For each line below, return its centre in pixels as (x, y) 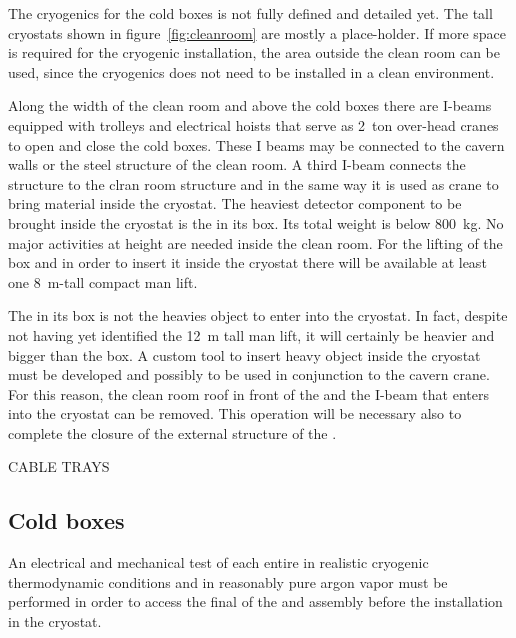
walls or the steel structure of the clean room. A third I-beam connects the (237, 164)
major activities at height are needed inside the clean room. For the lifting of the (255, 242)
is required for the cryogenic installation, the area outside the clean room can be (254, 52)
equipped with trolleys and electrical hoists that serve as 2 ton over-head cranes (253, 124)
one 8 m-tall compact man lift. (103, 281)
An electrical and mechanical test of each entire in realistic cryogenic (218, 562)
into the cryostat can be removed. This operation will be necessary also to (235, 413)
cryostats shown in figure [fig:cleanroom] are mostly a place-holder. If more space (257, 32)
